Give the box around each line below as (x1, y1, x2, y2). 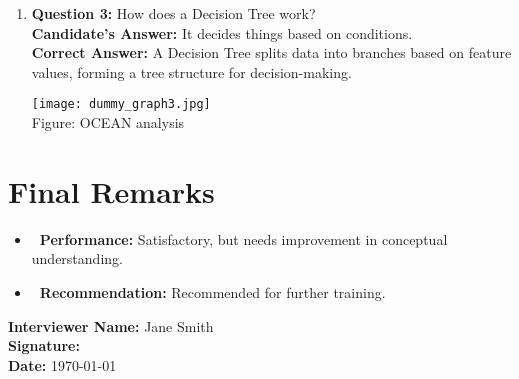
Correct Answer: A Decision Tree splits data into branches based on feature (31, 42, 512, 63)
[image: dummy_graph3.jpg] (31, 97, 211, 112)
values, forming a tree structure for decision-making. (31, 61, 352, 82)
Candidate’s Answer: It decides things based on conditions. (31, 22, 413, 43)
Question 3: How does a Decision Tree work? (31, 3, 316, 23)
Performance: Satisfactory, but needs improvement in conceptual (39, 228, 448, 249)
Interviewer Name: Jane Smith (8, 315, 214, 336)
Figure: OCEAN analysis (31, 112, 185, 133)
